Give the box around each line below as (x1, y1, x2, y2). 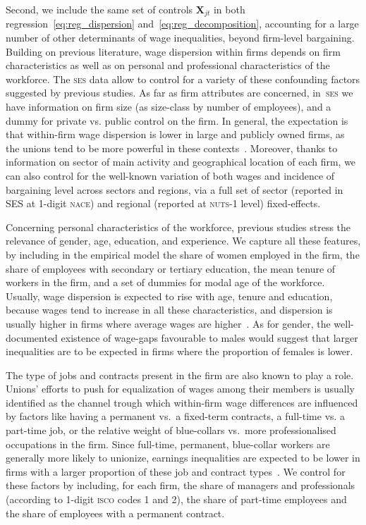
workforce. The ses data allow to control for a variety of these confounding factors (6, 71, 360, 86)
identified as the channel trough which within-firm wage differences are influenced (6, 395, 358, 409)
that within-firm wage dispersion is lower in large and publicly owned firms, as (6, 127, 345, 142)
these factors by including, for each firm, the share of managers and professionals (6, 478, 355, 493)
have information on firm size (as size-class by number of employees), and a (6, 99, 331, 114)
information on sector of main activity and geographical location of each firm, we (6, 154, 356, 169)
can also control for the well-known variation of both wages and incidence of (6, 168, 335, 183)
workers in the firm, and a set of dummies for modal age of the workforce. (6, 275, 325, 290)
